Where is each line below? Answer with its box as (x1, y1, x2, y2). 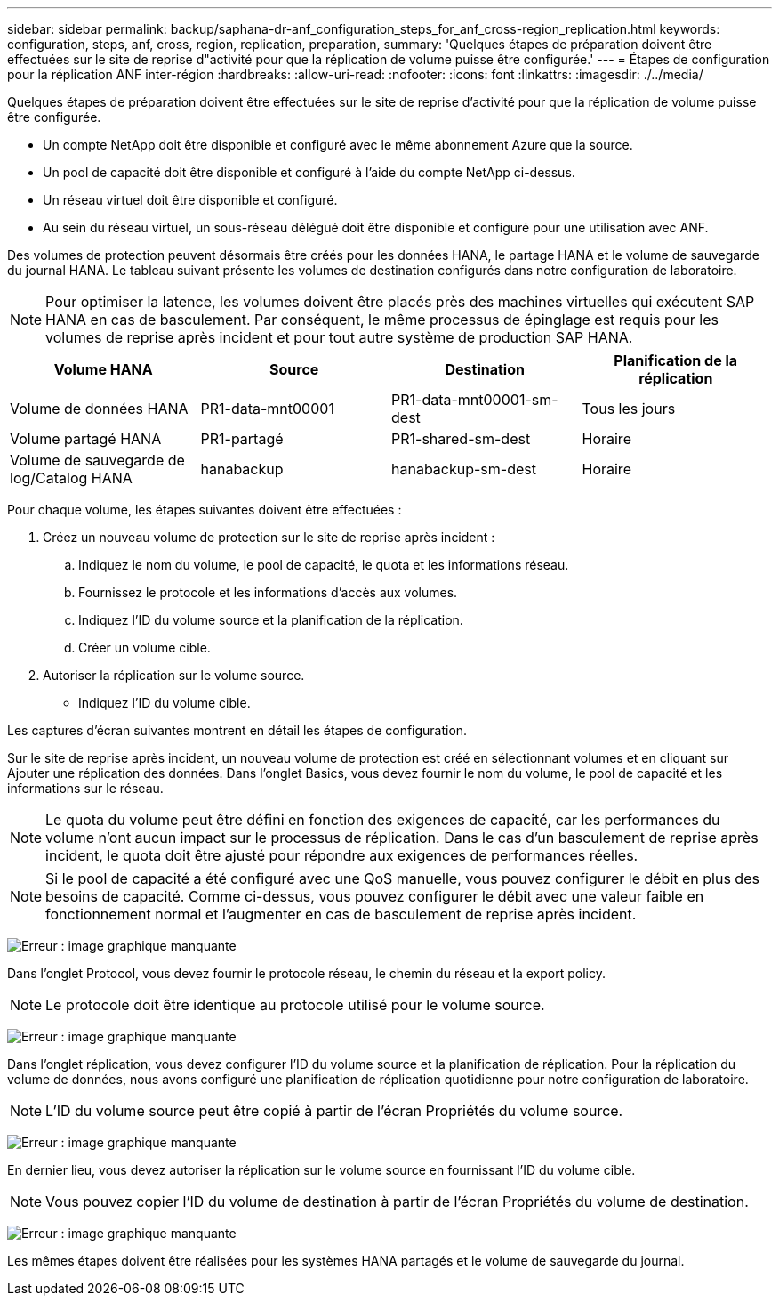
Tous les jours (582, 400, 676, 417)
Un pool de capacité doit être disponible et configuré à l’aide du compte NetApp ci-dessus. (43, 165, 575, 180)
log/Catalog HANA (10, 469, 133, 487)
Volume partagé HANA (10, 430, 162, 448)
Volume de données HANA (10, 400, 189, 417)
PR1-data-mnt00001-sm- (391, 391, 558, 409)
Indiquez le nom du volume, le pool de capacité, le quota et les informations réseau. (78, 557, 569, 572)
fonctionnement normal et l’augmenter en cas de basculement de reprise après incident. (45, 905, 637, 923)
